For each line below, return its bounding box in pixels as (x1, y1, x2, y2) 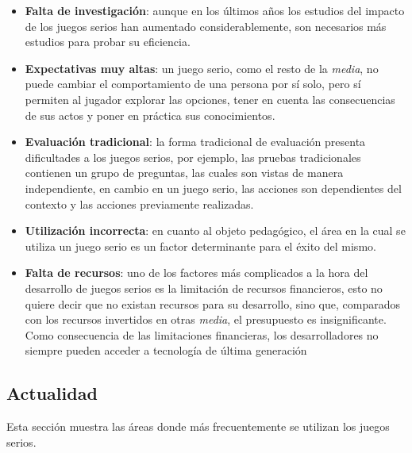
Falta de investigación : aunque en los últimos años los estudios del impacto (25, 2, 405, 18)
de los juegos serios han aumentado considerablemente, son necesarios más (25, 17, 387, 34)
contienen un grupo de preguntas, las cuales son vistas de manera (25, 164, 344, 181)
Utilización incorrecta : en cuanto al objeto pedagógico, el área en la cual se (25, 222, 406, 239)
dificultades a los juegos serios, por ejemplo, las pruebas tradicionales (25, 148, 361, 165)
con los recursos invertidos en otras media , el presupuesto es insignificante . (25, 311, 387, 328)
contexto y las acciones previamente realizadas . (25, 195, 254, 212)
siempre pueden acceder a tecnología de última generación (25, 342, 307, 359)
